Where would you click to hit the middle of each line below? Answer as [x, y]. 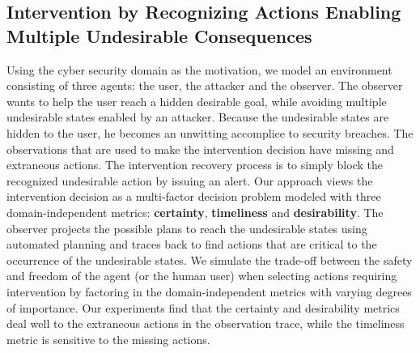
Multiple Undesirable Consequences [159, 35]
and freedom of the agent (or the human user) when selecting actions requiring [202, 276]
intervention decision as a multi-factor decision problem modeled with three [194, 196]
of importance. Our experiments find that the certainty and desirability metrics [203, 307]
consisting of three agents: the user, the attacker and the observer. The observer [205, 85]
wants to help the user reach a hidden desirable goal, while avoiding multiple [197, 101]
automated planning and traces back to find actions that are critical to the [192, 244]
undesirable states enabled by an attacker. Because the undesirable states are [198, 117]
